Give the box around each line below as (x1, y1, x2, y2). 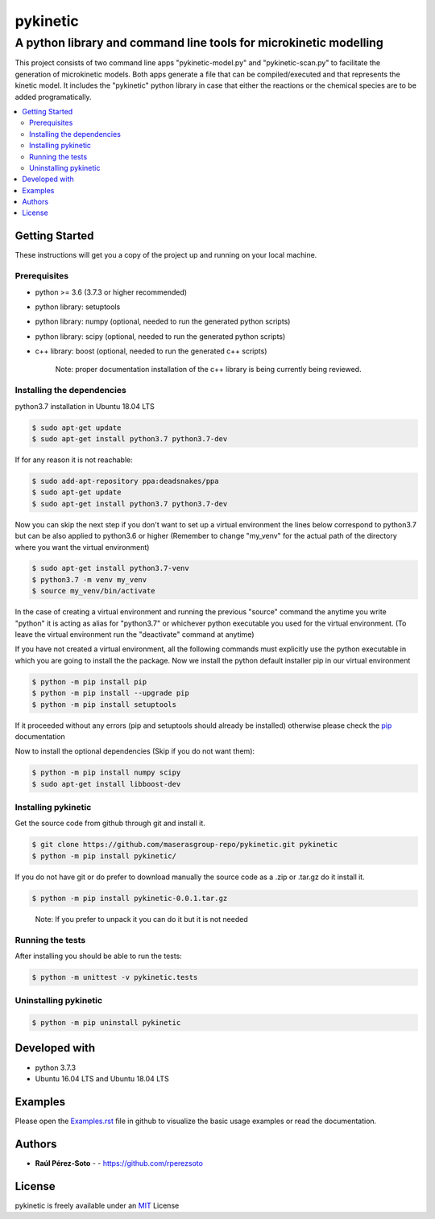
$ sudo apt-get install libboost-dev (31, 779, 181, 788)
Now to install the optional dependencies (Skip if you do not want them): (14, 746, 255, 756)
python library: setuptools (35, 302, 121, 312)
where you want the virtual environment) (14, 542, 150, 552)
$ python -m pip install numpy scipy (31, 768, 181, 777)
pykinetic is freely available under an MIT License (14, 1200, 180, 1210)
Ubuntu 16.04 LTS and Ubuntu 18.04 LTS (35, 1073, 169, 1083)
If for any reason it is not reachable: (14, 455, 133, 465)
